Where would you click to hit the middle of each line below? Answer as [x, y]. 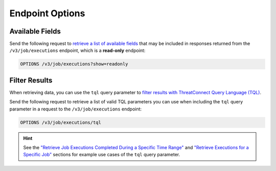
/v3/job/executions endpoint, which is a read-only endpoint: [77, 50]
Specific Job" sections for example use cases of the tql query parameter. [102, 155]
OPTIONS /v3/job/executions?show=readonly [74, 64]
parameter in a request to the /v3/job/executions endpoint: [76, 109]
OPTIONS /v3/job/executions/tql [61, 122]
